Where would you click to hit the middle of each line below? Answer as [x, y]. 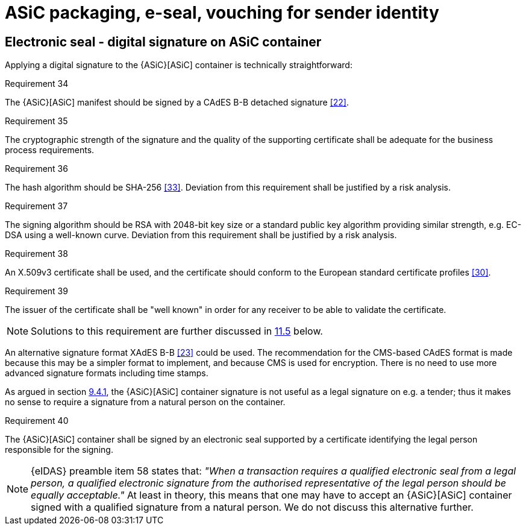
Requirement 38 [36, 254]
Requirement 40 [37, 421]
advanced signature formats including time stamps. [107, 373]
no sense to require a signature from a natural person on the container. [145, 402]
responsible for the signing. [59, 450]
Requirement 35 [36, 121]
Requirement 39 [36, 291]
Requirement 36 [36, 169]
